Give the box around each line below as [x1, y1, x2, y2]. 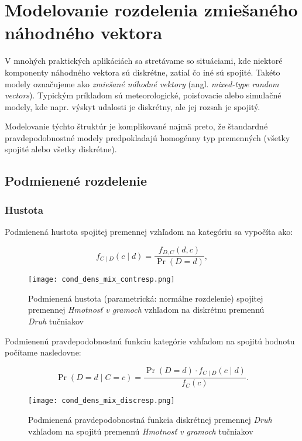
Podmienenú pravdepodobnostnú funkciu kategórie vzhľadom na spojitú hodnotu [5, 334, 295, 347]
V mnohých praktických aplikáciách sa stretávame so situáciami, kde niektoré [5, 54, 283, 67]
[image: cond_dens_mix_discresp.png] [28, 396, 175, 405]
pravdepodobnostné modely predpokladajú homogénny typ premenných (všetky [5, 131, 290, 143]
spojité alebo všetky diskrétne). [5, 143, 117, 155]
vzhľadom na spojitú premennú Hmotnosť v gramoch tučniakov [28, 425, 253, 437]
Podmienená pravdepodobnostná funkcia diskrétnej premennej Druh [28, 413, 272, 425]
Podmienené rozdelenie [5, 172, 147, 190]
